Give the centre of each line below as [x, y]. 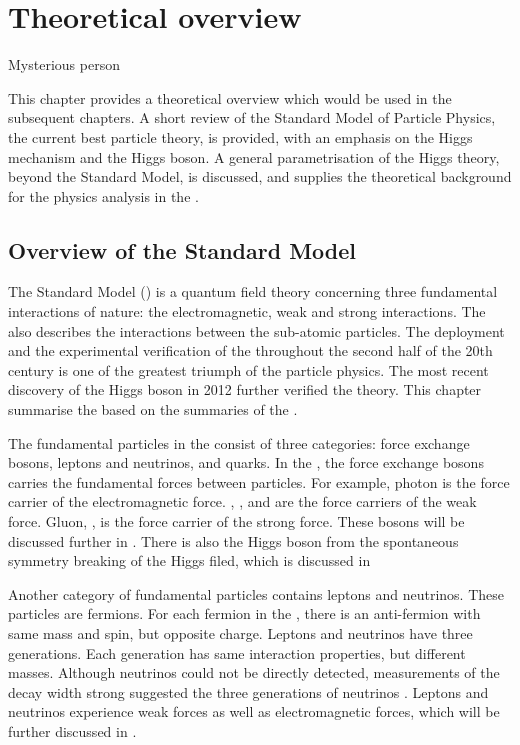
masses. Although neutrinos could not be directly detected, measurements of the [254, 672]
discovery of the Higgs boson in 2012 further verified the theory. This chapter [245, 389]
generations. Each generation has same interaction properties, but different [237, 652]
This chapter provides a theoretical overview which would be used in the [230, 97]
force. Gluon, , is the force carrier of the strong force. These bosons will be [236, 521]
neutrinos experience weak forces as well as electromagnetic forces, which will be [254, 711]
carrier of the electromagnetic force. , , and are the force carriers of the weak [242, 501]
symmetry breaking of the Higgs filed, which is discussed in [189, 560]
